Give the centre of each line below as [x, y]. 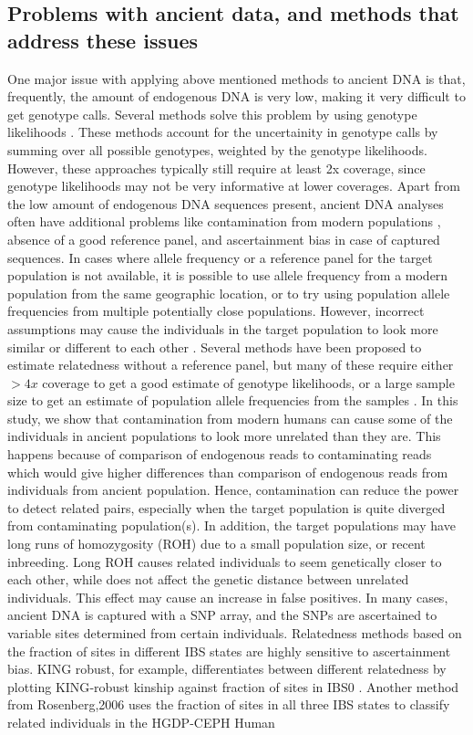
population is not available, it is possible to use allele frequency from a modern [228, 275]
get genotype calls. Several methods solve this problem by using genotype [212, 114]
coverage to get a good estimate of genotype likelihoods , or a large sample [248, 382]
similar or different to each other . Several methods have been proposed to [215, 346]
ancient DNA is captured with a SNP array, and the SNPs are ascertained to [222, 615]
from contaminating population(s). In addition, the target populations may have [231, 525]
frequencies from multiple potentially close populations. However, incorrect [216, 311]
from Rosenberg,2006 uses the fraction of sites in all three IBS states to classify [229, 704]
